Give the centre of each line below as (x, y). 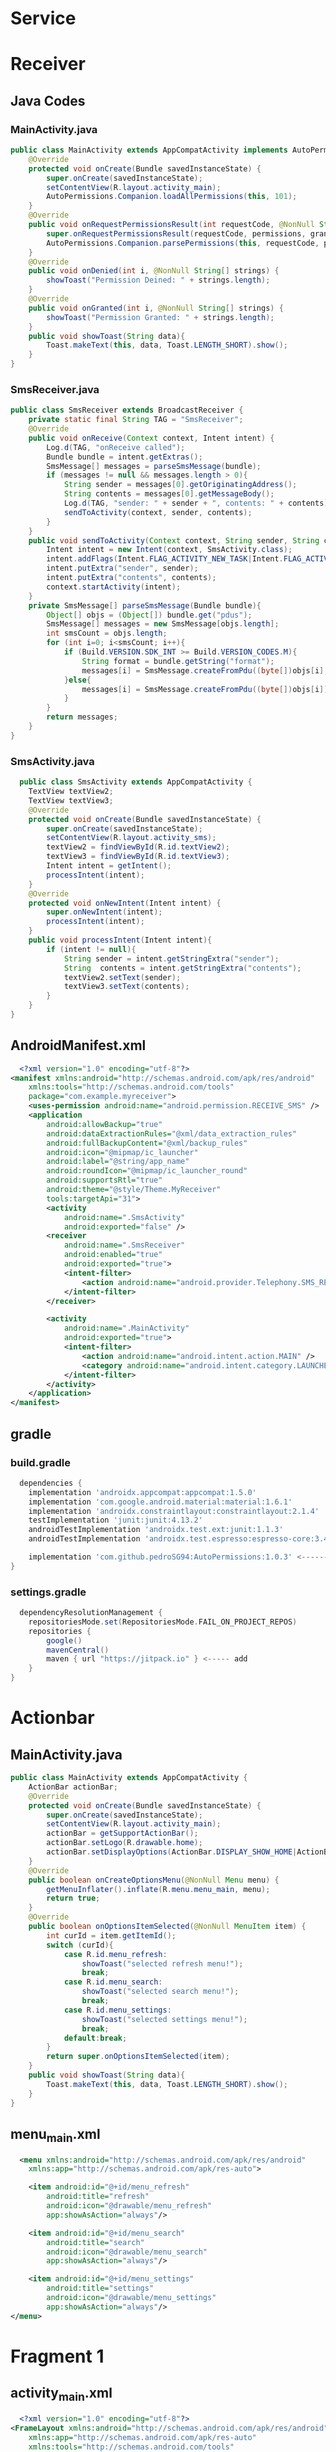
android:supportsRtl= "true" (104, 1180)
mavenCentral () (78, 1650)
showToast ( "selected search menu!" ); (160, 1992)
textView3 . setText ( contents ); (126, 987)
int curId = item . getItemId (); (111, 1935)
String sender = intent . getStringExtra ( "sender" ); (171, 958)
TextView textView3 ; (71, 800)
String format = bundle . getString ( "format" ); (178, 661)
